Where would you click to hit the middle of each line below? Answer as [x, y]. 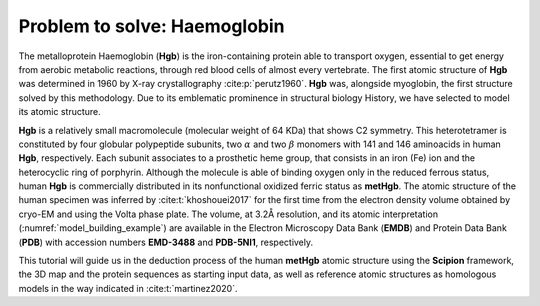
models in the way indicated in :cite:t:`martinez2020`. [128, 288]
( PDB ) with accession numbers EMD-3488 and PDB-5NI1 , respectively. [166, 242]
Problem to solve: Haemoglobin [151, 26]
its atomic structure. [60, 112]
